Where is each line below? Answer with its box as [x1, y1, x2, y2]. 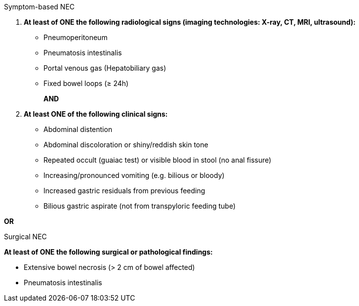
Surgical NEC [4, 232, 47, 241]
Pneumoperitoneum [43, 33, 108, 42]
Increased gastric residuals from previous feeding [43, 186, 205, 195]
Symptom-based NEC [4, 2, 75, 11]
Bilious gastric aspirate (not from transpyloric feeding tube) [43, 202, 236, 210]
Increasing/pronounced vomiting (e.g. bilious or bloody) [43, 171, 225, 179]
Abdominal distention [43, 125, 113, 133]
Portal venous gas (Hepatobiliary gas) [43, 64, 166, 72]
